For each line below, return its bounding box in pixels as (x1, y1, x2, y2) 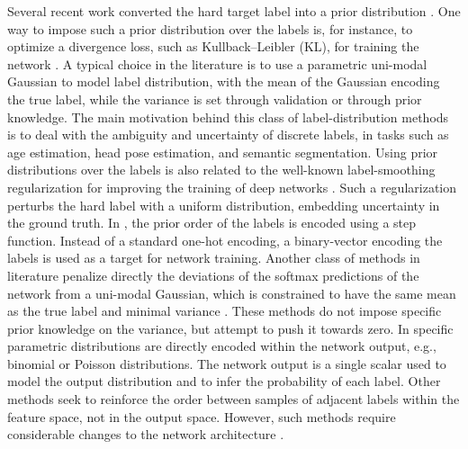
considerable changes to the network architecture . (7, 425, 284, 444)
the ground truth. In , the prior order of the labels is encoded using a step (7, 213, 417, 232)
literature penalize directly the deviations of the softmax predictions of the (7, 265, 419, 284)
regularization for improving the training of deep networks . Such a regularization (7, 177, 457, 196)
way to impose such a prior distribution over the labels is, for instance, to (7, 19, 413, 38)
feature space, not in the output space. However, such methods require (7, 407, 396, 426)
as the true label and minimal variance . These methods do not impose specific (7, 301, 442, 320)
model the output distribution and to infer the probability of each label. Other (7, 372, 441, 391)
